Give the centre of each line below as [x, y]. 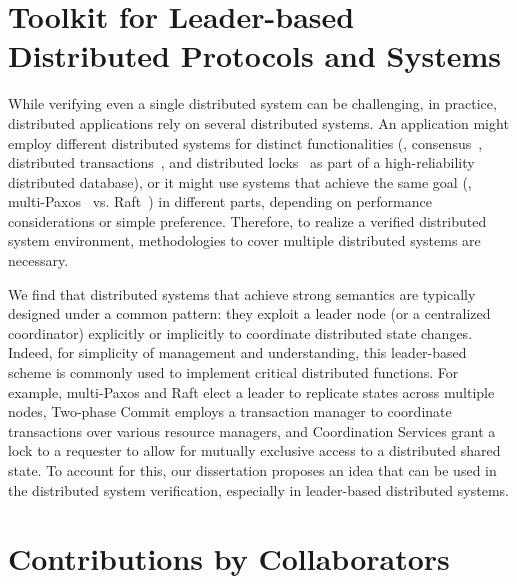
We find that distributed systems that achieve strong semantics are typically [242, 293]
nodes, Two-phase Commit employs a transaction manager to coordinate [230, 411]
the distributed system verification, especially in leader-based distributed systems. [258, 489]
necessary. [38, 260]
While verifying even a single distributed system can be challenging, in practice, [252, 103]
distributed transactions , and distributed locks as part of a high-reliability [241, 162]
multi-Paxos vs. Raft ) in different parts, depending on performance [220, 201]
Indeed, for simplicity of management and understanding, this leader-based [237, 352]
